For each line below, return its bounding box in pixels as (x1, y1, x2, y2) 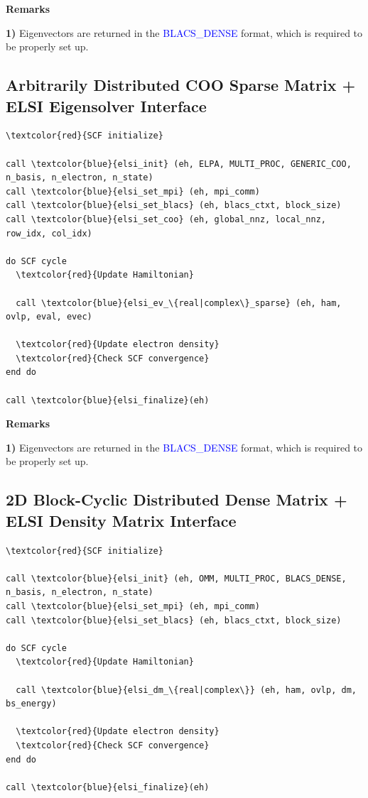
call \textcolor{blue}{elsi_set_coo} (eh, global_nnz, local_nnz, (6, 214, 327, 224)
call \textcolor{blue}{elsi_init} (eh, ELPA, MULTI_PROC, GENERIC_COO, (6, 158, 352, 169)
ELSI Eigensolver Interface (6, 94, 207, 116)
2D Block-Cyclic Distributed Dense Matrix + (6, 488, 347, 510)
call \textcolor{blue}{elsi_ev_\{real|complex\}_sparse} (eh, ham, (16, 297, 342, 308)
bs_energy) (6, 699, 57, 709)
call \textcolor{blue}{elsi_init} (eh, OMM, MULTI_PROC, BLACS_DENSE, (6, 573, 347, 584)
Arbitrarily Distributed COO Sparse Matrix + (6, 74, 356, 96)
